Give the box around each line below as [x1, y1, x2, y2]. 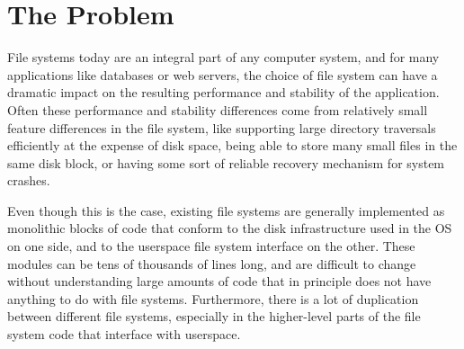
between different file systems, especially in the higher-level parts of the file [7, 307, 421, 326]
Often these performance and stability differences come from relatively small [7, 100, 428, 119]
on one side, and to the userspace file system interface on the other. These [7, 237, 415, 255]
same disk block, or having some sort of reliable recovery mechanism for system [7, 153, 445, 172]
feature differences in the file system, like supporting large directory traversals [7, 118, 436, 137]
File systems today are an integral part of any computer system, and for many [7, 48, 440, 67]
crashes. [7, 171, 50, 190]
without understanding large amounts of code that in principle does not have [7, 272, 432, 291]
